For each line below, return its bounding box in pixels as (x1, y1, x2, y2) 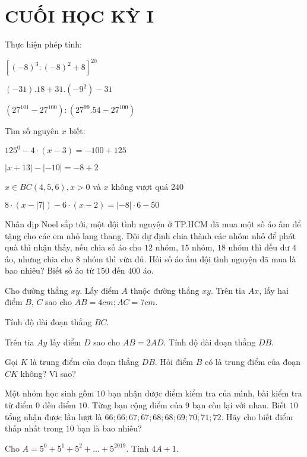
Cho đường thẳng (5, 284, 68, 296)
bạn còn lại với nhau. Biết (192, 399, 287, 411)
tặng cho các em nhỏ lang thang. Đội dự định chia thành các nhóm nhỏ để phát (5, 229, 296, 242)
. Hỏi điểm (154, 356, 194, 368)
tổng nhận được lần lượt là (5, 410, 102, 423)
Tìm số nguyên (5, 125, 59, 137)
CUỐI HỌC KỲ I (5, 4, 154, 28)
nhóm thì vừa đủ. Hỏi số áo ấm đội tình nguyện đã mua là (83, 252, 296, 265)
